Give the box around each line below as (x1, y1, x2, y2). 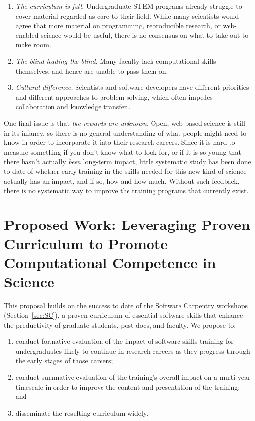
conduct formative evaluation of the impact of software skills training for (15, 336, 234, 346)
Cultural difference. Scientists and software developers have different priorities (15, 82, 249, 92)
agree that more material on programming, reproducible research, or (15, 20, 221, 30)
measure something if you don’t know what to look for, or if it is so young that (4, 146, 241, 157)
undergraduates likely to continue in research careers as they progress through (15, 345, 250, 356)
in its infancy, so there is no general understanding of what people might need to (4, 127, 247, 138)
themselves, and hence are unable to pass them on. (15, 65, 168, 76)
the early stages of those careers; (15, 355, 113, 365)
